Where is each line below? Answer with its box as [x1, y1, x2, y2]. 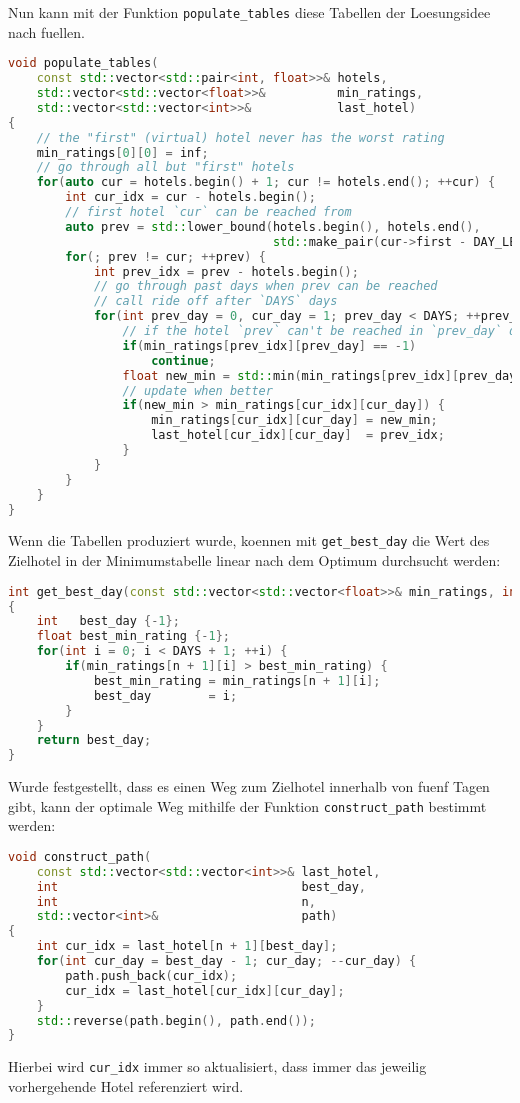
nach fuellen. [8, 21, 86, 42]
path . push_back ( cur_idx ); [65, 968, 238, 983]
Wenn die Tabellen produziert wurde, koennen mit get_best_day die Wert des [8, 530, 490, 551]
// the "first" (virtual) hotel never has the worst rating [36, 130, 445, 145]
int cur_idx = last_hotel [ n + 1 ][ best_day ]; [36, 939, 338, 954]
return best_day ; [36, 733, 152, 748]
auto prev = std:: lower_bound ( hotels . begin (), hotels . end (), [65, 219, 481, 234]
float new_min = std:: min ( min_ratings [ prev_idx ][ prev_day [122, 368, 517, 383]
